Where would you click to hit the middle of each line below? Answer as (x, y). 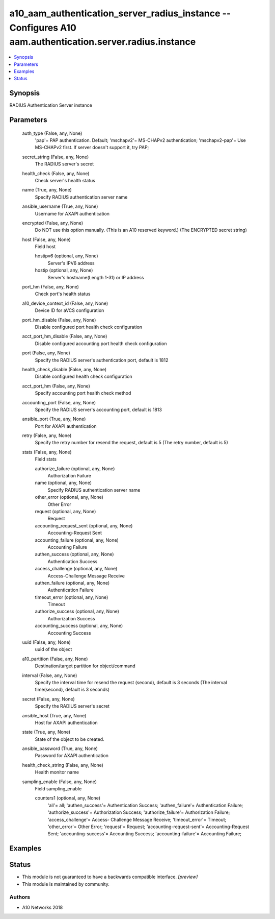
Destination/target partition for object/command (85, 666)
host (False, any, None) (46, 239)
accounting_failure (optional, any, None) (77, 540)
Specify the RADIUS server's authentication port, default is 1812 (102, 360)
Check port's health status (63, 294)
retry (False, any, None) (47, 436)
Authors (20, 897)
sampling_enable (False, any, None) (59, 782)
